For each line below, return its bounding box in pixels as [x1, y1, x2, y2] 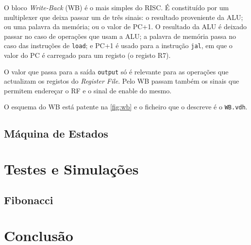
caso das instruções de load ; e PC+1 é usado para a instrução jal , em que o [4, 40, 233, 51]
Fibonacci [4, 192, 53, 207]
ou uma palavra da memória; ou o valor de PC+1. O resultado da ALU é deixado [4, 21, 247, 32]
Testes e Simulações [4, 159, 139, 179]
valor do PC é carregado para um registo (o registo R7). [4, 50, 171, 60]
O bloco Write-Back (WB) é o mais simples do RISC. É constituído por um [4, 2, 229, 12]
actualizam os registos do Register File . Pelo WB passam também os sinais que [4, 76, 239, 86]
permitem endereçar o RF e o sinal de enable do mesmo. [4, 85, 172, 95]
